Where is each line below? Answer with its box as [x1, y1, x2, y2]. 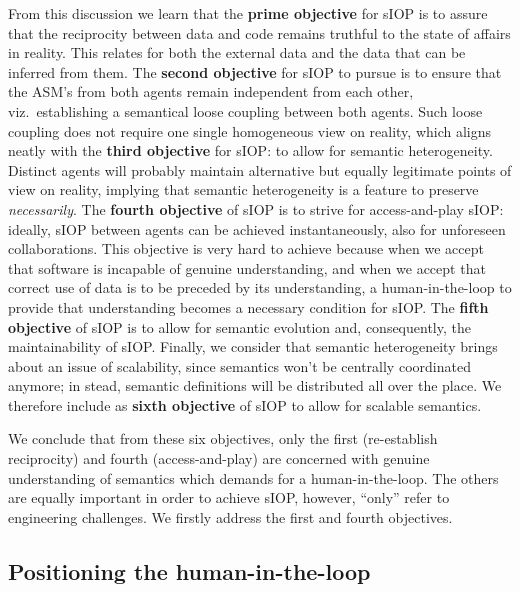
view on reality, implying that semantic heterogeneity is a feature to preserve [8, 179, 479, 200]
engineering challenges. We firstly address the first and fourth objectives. [8, 506, 453, 527]
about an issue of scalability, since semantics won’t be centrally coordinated [8, 355, 471, 376]
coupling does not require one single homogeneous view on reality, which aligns [8, 120, 492, 141]
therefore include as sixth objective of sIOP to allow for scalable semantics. [8, 394, 482, 415]
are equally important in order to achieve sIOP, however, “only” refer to [8, 487, 450, 508]
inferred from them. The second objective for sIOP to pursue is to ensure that [8, 61, 502, 82]
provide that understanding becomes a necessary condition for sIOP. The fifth [8, 296, 489, 317]
